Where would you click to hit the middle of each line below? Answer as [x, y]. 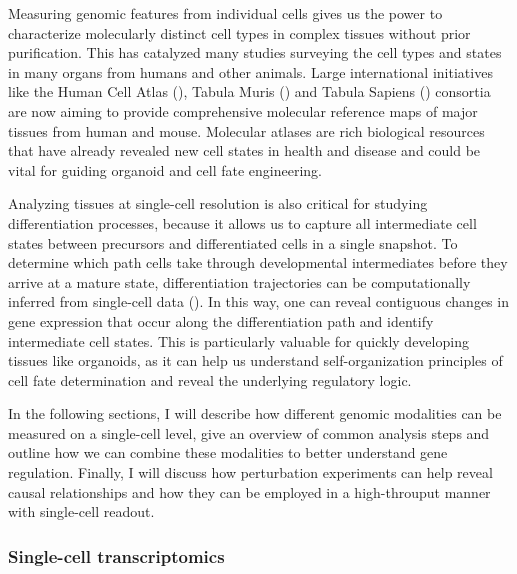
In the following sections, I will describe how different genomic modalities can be [255, 413]
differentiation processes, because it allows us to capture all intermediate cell [242, 222]
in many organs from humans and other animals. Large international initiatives [250, 71]
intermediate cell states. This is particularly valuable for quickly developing [238, 340]
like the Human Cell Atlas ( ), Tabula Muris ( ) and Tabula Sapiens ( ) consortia [249, 91]
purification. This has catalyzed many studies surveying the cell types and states [255, 52]
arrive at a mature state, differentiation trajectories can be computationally [239, 281]
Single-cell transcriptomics [116, 555]
